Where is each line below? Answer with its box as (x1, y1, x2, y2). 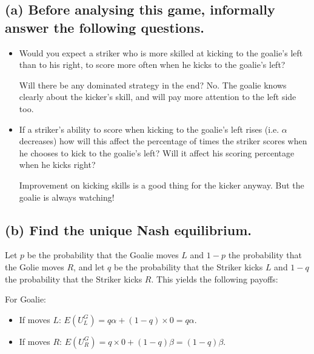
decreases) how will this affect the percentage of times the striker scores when (19, 135, 307, 147)
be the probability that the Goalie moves (27, 249, 179, 261)
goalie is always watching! (19, 190, 115, 203)
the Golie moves (5, 260, 64, 273)
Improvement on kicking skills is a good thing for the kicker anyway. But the (19, 178, 304, 191)
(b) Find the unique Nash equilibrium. (5, 220, 252, 239)
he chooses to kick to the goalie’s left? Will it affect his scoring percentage (19, 146, 295, 159)
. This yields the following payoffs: (151, 272, 278, 285)
